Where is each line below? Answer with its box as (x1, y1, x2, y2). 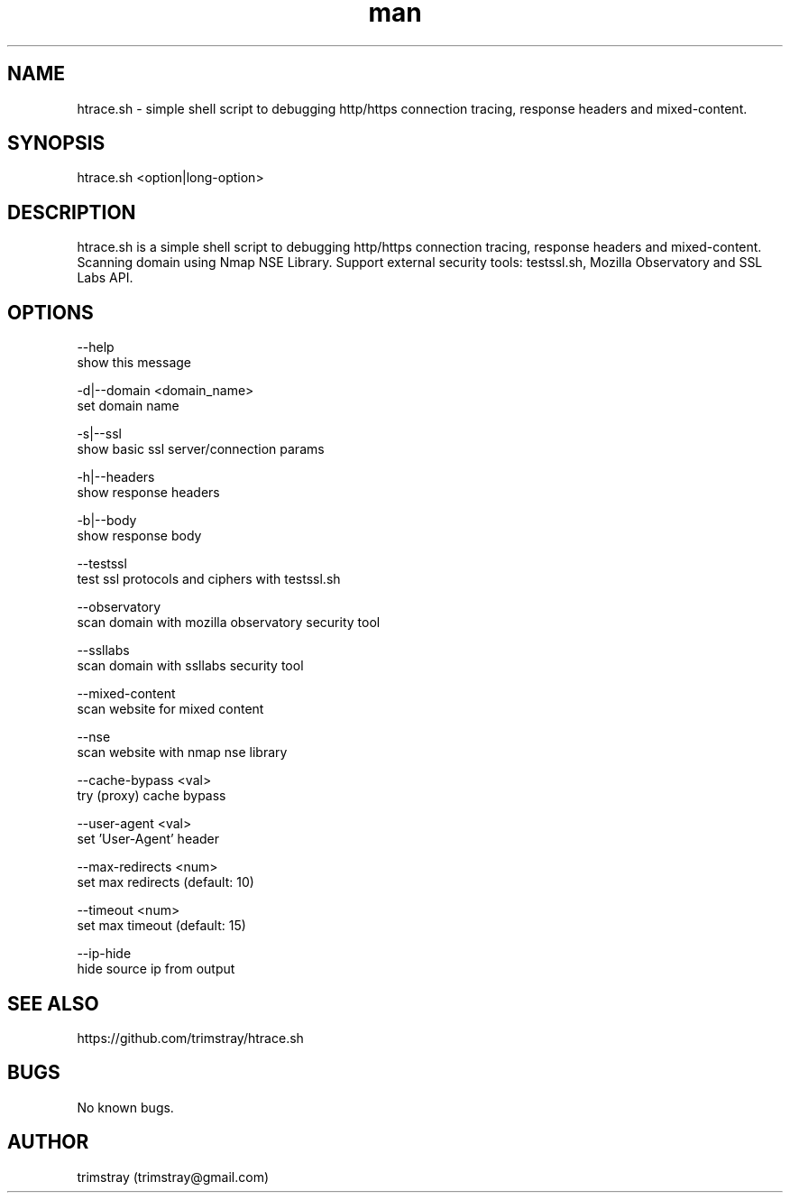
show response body (77, 528, 202, 544)
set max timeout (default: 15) (77, 918, 246, 934)
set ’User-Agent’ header (77, 831, 220, 847)
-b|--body (77, 512, 137, 529)
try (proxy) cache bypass (77, 788, 226, 804)
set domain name (77, 398, 179, 414)
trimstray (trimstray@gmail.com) (77, 1168, 270, 1185)
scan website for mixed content (77, 701, 264, 717)
